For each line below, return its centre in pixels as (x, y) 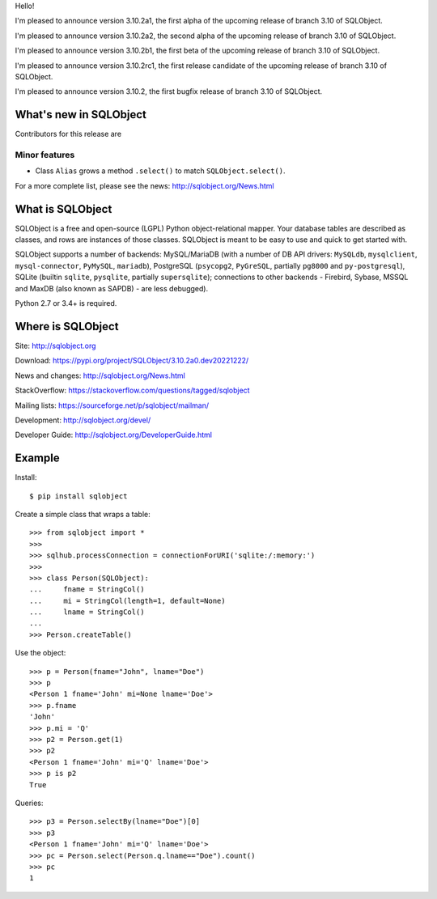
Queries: (29, 803)
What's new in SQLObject (81, 114)
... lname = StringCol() (87, 612)
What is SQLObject (64, 209)
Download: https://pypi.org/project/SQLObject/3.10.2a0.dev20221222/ (132, 361)
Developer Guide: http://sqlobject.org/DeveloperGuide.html (113, 435)
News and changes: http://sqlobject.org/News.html (100, 375)
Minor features (45, 155)
